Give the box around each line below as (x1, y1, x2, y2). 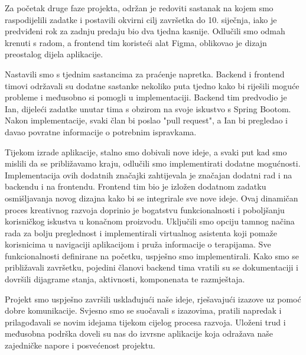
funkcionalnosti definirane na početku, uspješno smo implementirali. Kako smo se (5, 249, 299, 262)
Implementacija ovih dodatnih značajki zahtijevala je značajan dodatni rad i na (5, 168, 292, 181)
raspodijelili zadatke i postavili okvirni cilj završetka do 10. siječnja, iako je (5, 13, 277, 25)
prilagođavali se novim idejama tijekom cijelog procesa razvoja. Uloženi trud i (5, 315, 286, 328)
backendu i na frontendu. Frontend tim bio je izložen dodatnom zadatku (5, 180, 266, 193)
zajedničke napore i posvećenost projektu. (5, 339, 155, 351)
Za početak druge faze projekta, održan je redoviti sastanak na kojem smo (5, 2, 274, 14)
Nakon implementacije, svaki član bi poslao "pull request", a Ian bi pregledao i (5, 114, 288, 126)
